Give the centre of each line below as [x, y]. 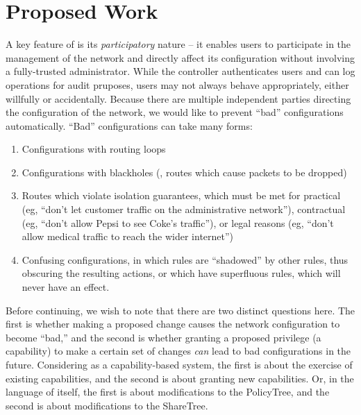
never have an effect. [66, 287]
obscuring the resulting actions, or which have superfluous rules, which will [181, 273]
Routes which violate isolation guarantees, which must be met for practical [181, 195]
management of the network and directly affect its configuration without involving [180, 57]
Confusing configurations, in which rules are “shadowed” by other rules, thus [185, 259]
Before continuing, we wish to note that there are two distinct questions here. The [180, 310]
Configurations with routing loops [94, 149]
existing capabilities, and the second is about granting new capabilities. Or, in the [180, 378]
